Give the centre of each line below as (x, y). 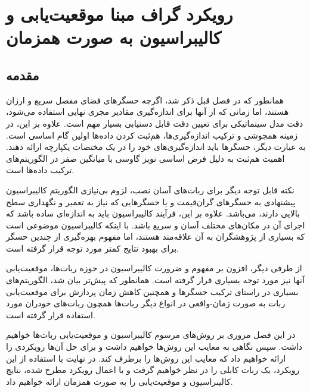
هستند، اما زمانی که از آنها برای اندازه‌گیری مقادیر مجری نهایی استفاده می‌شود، (148, 112)
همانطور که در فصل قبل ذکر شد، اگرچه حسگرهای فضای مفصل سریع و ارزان (145, 100)
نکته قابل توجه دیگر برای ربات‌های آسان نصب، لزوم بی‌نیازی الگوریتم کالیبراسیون (150, 189)
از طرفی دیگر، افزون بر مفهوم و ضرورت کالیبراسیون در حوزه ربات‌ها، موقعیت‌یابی (154, 268)
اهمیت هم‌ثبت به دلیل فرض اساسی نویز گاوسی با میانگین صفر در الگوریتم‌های (145, 158)
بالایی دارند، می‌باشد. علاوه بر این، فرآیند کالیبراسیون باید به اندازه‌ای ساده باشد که (153, 213)
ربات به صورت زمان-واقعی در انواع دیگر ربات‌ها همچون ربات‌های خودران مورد (146, 303)
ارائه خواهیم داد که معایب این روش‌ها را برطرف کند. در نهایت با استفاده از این (146, 358)
